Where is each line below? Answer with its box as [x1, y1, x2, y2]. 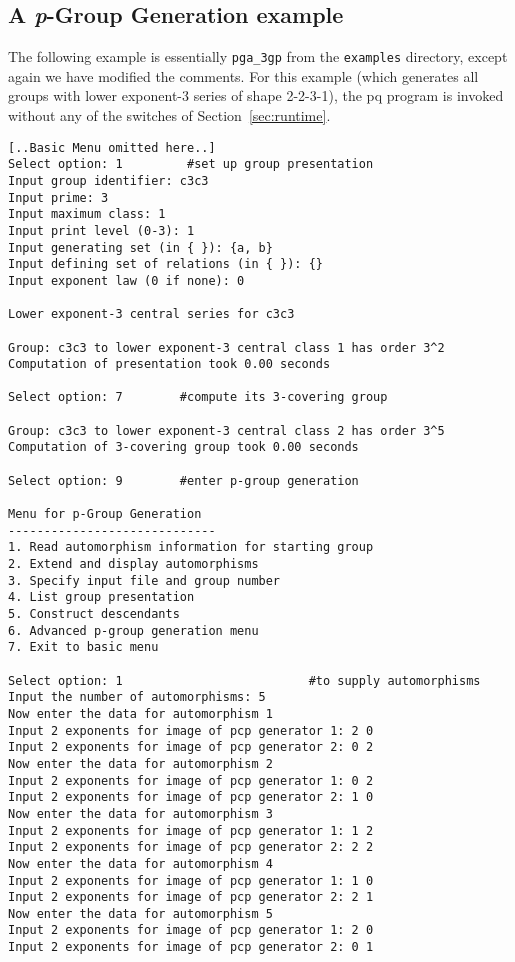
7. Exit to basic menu [8, 640, 159, 655]
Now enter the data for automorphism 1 [8, 706, 273, 721]
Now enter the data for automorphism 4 [8, 856, 273, 871]
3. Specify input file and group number [8, 573, 281, 588]
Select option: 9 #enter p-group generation [8, 473, 359, 488]
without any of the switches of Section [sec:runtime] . [8, 105, 331, 126]
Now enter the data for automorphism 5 [8, 906, 273, 921]
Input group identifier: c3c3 [8, 173, 209, 188]
